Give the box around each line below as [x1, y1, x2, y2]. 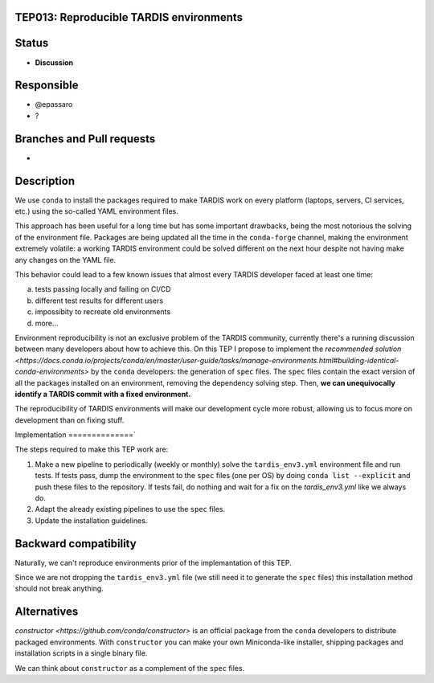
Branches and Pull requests [14, 132, 156, 145]
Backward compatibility [14, 537, 137, 550]
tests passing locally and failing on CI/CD [35, 284, 172, 294]
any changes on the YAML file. [14, 255, 117, 264]
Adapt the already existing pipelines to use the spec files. [35, 505, 226, 514]
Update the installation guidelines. [35, 515, 148, 526]
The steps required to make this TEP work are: [14, 444, 169, 454]
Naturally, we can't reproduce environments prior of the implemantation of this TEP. [14, 558, 293, 567]
